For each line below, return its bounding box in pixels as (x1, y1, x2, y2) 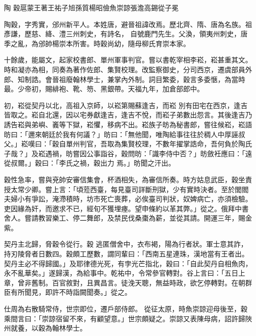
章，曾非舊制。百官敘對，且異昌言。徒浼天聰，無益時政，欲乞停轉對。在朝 (4, 277, 245, 287)
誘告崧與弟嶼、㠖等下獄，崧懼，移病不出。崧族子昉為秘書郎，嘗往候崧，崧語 (4, 119, 252, 129)
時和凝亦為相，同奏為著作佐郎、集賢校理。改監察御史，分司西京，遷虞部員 (4, 64, 245, 74)
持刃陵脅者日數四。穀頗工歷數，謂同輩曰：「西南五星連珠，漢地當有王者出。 (4, 249, 249, 259)
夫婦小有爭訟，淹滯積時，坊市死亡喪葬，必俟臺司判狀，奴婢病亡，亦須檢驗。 (4, 194, 252, 204)
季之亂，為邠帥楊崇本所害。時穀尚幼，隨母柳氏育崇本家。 (4, 38, 190, 48)
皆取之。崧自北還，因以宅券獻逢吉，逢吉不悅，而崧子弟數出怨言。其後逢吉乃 (4, 110, 252, 120)
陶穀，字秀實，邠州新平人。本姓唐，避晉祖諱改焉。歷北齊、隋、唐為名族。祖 (4, 19, 252, 29)
